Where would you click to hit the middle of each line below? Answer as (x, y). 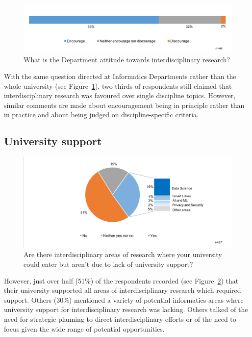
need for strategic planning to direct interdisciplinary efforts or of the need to (120, 319)
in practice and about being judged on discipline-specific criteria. (101, 115)
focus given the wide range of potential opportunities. (84, 328)
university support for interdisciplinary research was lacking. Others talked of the (126, 309)
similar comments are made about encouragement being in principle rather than (124, 105)
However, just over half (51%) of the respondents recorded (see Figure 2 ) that (121, 280)
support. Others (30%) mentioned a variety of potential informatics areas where (124, 299)
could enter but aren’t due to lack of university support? (108, 264)
